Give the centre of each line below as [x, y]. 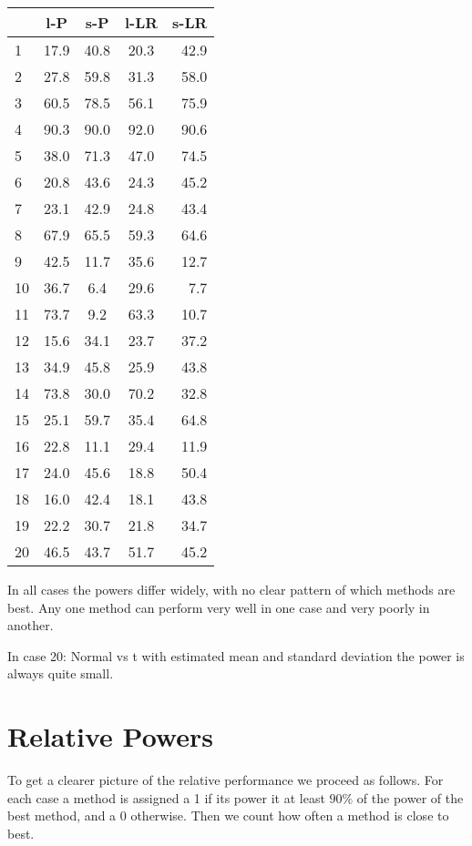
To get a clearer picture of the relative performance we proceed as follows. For [226, 780]
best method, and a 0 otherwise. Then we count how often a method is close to [228, 815]
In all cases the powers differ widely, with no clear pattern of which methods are [231, 589]
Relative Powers [110, 736]
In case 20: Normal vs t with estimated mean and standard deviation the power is [236, 655]
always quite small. [61, 673]
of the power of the [410, 797]
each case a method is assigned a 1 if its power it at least [166, 797]
